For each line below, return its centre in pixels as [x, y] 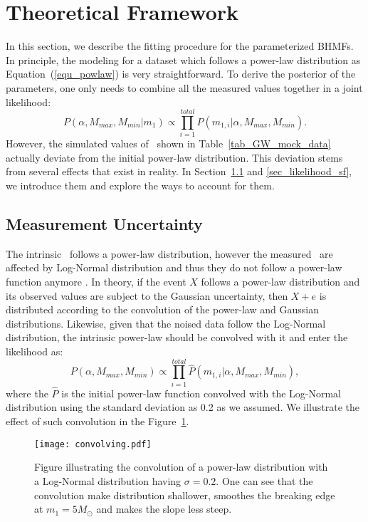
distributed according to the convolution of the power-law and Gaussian [162, 309]
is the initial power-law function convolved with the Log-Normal [201, 393]
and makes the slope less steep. [164, 509]
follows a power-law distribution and [280, 281]
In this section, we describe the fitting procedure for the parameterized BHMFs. [180, 46]
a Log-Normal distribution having [108, 480]
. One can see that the [264, 480]
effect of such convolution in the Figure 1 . [98, 421]
